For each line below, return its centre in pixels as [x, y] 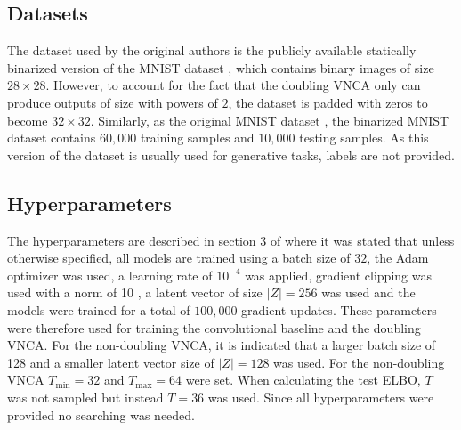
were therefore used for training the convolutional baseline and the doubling [214, 327]
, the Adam [398, 258]
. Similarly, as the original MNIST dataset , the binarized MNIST [270, 120]
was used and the [368, 292]
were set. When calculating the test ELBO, [303, 380]
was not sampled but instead [85, 397]
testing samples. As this [364, 138]
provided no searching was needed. [101, 414]
